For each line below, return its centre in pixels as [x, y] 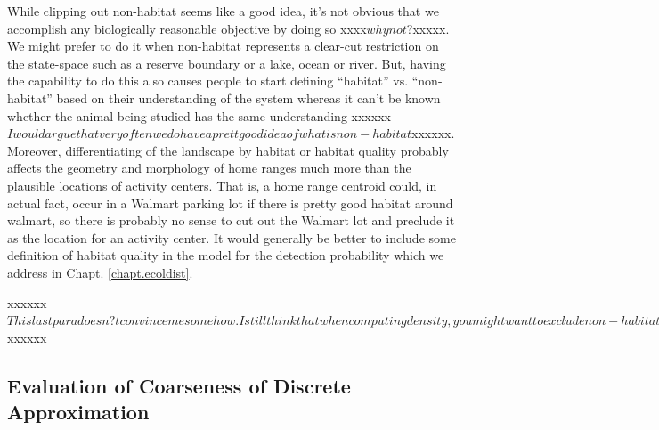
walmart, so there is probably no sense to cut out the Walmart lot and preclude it [231, 220]
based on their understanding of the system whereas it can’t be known [248, 97]
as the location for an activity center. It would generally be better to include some [232, 237]
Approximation [78, 412]
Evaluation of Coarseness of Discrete [179, 385]
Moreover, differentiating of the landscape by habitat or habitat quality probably [228, 150]
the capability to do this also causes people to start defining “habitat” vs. [208, 81]
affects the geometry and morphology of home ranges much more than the [209, 168]
